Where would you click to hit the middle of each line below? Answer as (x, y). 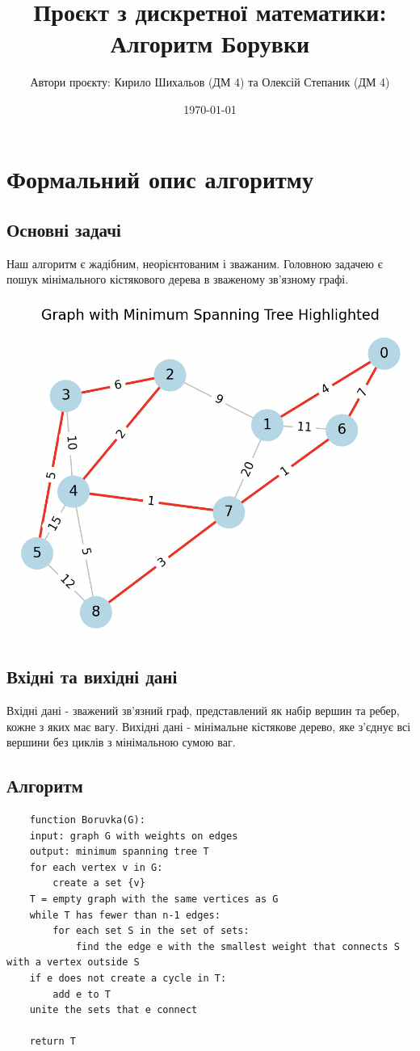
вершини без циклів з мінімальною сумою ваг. (121, 742)
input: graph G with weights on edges (134, 836)
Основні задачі (64, 230)
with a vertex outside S (73, 963)
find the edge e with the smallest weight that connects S (237, 946)
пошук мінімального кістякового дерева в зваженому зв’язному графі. (178, 279)
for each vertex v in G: (96, 867)
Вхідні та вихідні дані (92, 677)
